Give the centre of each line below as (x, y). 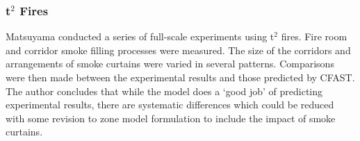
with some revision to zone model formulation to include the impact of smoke (171, 118)
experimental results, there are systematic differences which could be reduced (170, 105)
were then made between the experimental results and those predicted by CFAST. (180, 77)
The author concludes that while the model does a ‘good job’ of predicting (164, 91)
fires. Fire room (314, 36)
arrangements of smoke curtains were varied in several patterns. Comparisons (170, 64)
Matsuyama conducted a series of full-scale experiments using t (140, 36)
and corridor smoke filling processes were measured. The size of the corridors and (178, 50)
